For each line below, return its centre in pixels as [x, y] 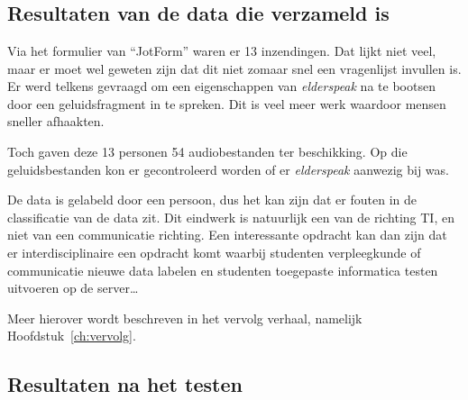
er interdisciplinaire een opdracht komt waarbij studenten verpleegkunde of [214, 252]
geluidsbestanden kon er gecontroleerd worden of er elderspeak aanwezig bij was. [228, 169]
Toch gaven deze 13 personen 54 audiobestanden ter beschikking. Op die [207, 151]
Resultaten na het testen [125, 384]
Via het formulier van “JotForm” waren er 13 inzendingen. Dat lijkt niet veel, [222, 50]
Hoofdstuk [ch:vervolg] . [72, 336]
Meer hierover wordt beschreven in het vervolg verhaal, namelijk [185, 318]
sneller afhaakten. [56, 121]
